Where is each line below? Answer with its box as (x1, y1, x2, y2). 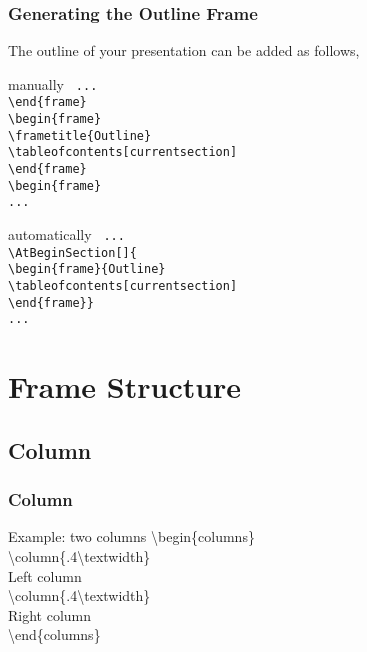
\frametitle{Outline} (8, 128, 152, 143)
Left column (8, 565, 82, 586)
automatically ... (8, 224, 125, 245)
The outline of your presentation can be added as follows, (8, 40, 360, 61)
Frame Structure (8, 366, 242, 407)
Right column (8, 604, 92, 625)
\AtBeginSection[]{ (8, 245, 137, 260)
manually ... (8, 73, 98, 94)
